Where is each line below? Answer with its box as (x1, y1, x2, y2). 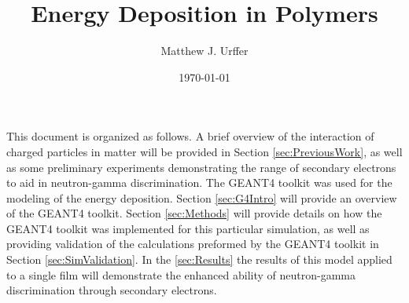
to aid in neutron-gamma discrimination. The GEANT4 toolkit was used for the (6, 174, 392, 191)
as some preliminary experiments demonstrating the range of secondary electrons (6, 159, 396, 175)
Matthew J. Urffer (160, 42, 249, 59)
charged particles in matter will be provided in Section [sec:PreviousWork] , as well (6, 143, 403, 159)
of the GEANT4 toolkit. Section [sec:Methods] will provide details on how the (6, 205, 382, 221)
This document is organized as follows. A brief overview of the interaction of (6, 128, 374, 144)
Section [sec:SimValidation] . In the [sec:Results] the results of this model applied (6, 251, 392, 268)
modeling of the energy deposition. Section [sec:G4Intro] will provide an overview (6, 189, 397, 206)
